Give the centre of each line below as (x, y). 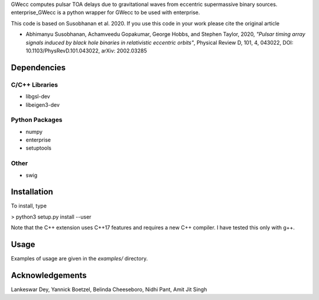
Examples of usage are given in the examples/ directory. (79, 259)
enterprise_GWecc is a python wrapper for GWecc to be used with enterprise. (105, 12)
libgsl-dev (38, 97)
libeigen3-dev (43, 105)
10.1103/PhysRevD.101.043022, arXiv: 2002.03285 (86, 51)
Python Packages (37, 120)
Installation (32, 192)
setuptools (38, 148)
